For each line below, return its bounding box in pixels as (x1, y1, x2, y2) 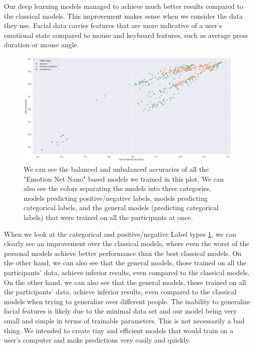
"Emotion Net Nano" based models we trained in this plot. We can (24, 173, 224, 184)
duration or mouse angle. (4, 39, 79, 50)
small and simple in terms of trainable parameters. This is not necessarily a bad (4, 315, 245, 325)
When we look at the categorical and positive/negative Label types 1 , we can (4, 228, 236, 239)
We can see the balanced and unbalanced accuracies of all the (24, 164, 209, 174)
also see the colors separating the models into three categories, (24, 183, 211, 193)
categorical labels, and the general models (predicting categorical (24, 202, 219, 213)
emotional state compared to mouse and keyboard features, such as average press (4, 30, 248, 40)
